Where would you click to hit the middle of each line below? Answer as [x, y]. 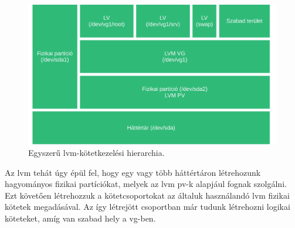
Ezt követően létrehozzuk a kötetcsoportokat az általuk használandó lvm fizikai [147, 195]
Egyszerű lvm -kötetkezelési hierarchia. [96, 153]
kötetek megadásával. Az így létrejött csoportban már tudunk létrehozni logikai [147, 207]
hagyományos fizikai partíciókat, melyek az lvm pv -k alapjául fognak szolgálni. [146, 184]
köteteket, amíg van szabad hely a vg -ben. [80, 218]
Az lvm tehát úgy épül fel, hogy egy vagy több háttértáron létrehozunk [133, 172]
